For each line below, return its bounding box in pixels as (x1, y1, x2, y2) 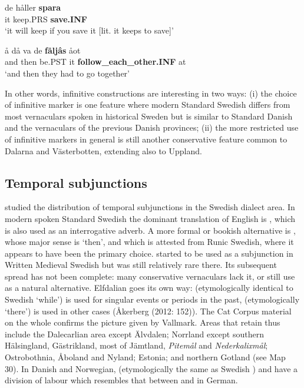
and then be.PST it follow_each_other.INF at (5, 55, 186, 68)
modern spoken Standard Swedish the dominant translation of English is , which (5, 212, 296, 224)
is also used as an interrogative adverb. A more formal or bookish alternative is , (5, 224, 296, 236)
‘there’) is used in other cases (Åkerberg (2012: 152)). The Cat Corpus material (5, 304, 292, 317)
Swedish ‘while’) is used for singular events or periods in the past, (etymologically (5, 293, 300, 306)
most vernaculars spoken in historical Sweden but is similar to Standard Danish (5, 110, 293, 122)
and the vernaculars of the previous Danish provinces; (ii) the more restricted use (5, 121, 299, 134)
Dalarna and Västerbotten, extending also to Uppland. (5, 144, 202, 157)
